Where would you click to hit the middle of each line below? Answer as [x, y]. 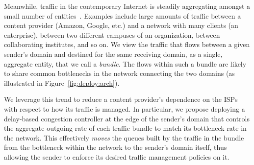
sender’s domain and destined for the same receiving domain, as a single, [113, 54]
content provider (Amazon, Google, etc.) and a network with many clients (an [121, 25]
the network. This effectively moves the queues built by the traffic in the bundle [124, 137]
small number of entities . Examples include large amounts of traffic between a [123, 15]
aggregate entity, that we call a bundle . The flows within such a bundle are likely [125, 63]
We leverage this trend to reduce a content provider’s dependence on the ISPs [121, 99]
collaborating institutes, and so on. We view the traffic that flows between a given [127, 44]
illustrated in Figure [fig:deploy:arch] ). [62, 82]
